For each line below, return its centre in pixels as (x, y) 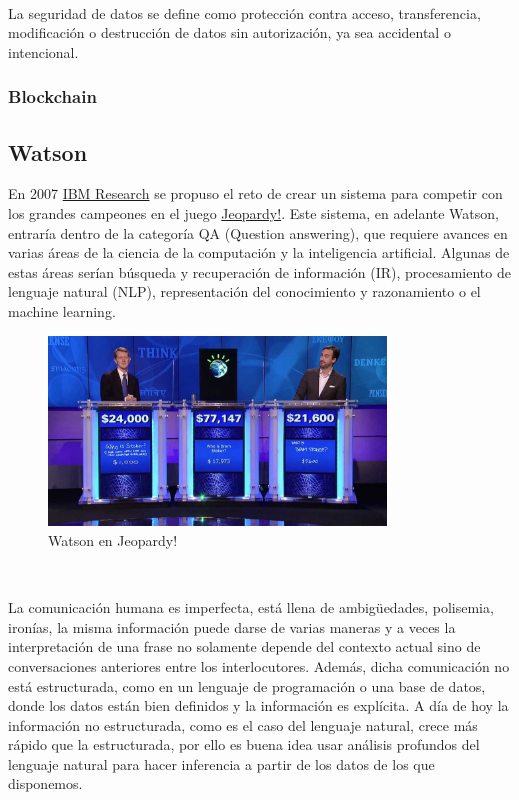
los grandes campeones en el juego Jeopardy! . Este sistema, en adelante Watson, (253, 213)
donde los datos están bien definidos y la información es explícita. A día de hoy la (258, 705)
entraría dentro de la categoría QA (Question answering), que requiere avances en (258, 232)
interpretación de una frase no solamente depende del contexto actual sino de (244, 646)
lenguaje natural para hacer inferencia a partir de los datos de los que (221, 763)
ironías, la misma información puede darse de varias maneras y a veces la (232, 626)
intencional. (43, 51)
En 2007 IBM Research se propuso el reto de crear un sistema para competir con (255, 193)
